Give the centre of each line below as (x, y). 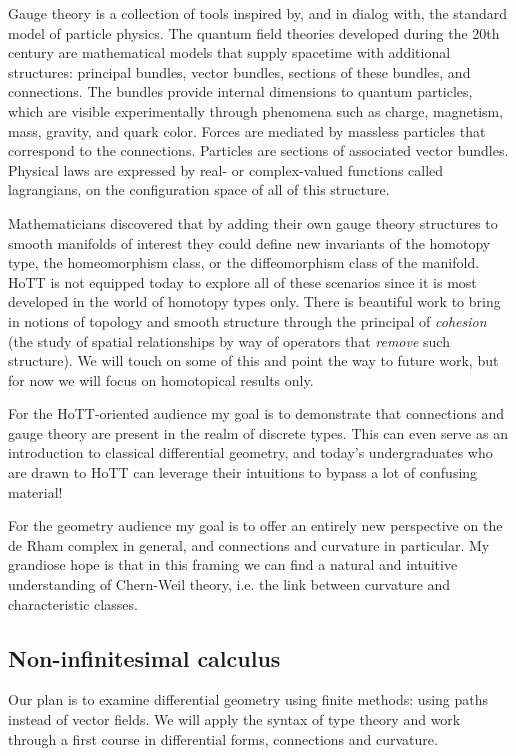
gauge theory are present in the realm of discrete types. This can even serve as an (258, 432)
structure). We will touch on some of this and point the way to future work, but (253, 360)
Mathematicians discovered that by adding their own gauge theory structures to (253, 222)
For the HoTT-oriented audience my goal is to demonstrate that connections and (256, 413)
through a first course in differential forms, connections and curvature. (223, 738)
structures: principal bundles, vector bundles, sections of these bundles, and (239, 71)
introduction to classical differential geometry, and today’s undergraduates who (250, 452)
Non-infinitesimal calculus (144, 657)
